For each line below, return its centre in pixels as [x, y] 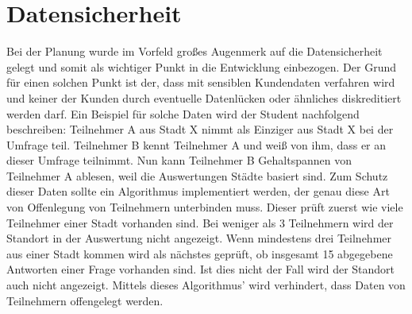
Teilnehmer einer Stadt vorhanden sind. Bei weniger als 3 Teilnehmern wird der [200, 222]
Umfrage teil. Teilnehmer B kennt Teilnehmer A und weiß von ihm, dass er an [196, 144]
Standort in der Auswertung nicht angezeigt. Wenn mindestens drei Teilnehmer [199, 238]
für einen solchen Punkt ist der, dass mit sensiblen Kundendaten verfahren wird [201, 82]
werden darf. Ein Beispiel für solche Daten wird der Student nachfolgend [183, 113]
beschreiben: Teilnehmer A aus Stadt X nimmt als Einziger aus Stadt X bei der [200, 129]
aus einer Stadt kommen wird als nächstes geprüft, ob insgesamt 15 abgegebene [200, 253]
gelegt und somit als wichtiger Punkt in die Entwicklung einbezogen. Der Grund [201, 66]
